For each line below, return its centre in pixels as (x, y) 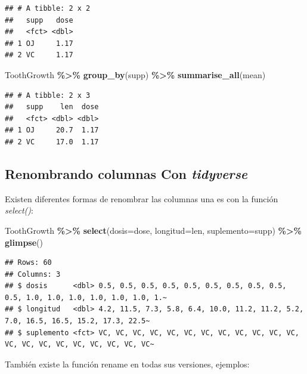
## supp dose (39, 20)
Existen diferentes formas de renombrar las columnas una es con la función (142, 198)
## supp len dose (52, 107)
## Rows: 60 (28, 263)
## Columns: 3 (33, 274)
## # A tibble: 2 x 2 (48, 8)
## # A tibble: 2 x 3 (48, 95)
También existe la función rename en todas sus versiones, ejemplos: (127, 364)
